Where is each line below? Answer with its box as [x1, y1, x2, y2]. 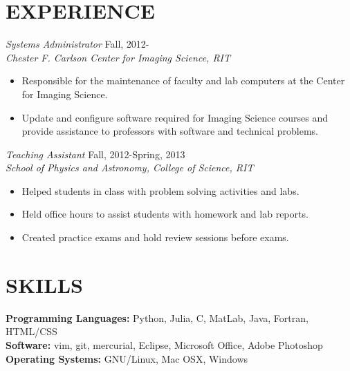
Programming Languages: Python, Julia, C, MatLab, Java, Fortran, [6, 310, 308, 325]
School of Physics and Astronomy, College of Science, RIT [6, 160, 254, 175]
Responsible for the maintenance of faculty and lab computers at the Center [21, 73, 345, 88]
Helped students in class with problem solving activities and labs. [21, 183, 300, 198]
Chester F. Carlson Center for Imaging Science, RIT [6, 50, 231, 64]
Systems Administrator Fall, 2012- [6, 37, 149, 51]
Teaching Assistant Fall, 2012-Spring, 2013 [6, 146, 185, 161]
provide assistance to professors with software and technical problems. [21, 124, 318, 138]
